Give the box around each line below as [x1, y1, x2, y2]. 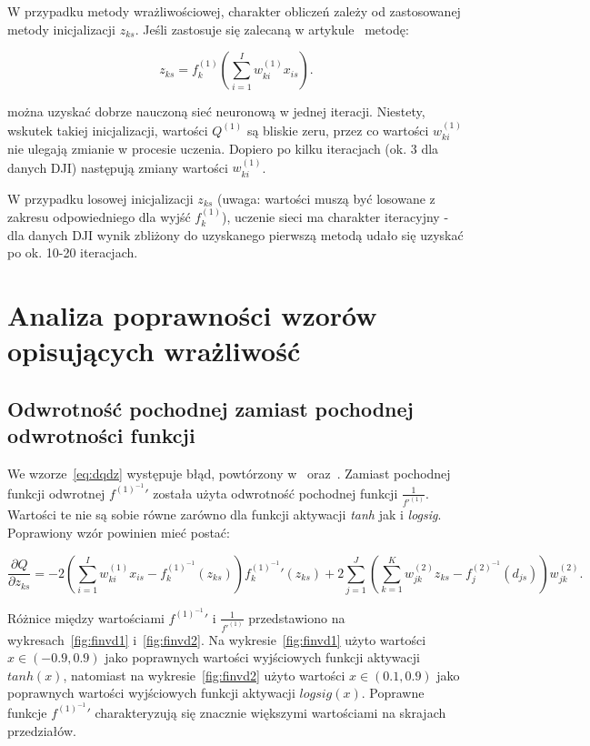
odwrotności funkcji [7, 421, 195, 449]
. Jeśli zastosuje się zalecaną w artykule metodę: [135, 19, 409, 38]
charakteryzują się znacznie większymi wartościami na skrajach [95, 702, 446, 721]
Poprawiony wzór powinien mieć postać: [7, 523, 230, 541]
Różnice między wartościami [7, 608, 165, 627]
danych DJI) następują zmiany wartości [7, 157, 228, 176]
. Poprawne [361, 683, 425, 702]
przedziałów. [7, 721, 76, 740]
